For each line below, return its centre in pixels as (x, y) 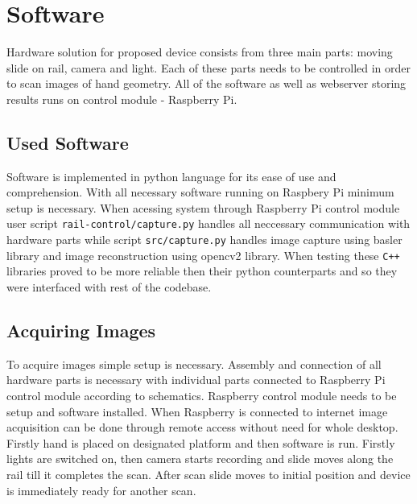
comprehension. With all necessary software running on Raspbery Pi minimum (200, 192)
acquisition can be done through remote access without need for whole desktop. (202, 427)
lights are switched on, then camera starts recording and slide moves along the (200, 459)
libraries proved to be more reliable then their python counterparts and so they (202, 271)
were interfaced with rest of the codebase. (109, 287)
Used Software (68, 142)
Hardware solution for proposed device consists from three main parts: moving (200, 52)
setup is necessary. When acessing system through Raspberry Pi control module (203, 207)
